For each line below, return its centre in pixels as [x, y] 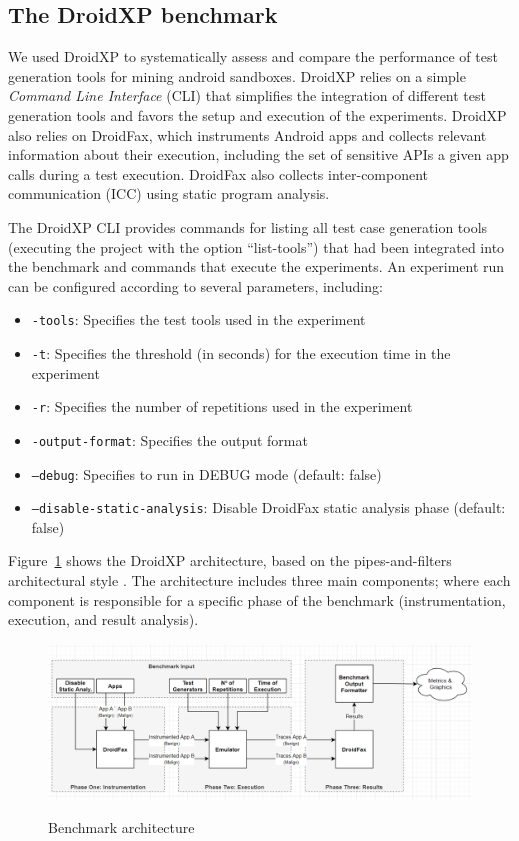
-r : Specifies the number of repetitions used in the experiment [222, 406]
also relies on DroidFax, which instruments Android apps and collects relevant [247, 134]
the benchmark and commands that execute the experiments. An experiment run [256, 266]
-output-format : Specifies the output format [169, 439]
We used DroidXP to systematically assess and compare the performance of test [253, 56]
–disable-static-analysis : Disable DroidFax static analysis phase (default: [268, 507]
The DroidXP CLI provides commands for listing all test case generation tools [248, 226]
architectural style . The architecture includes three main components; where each [259, 580]
